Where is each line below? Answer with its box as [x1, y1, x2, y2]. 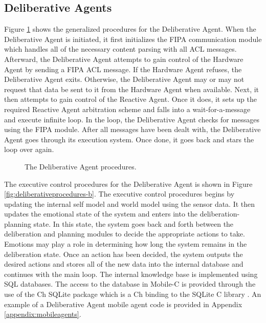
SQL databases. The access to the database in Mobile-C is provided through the [4, 278, 256, 289]
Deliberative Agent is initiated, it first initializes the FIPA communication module [4, 33, 262, 44]
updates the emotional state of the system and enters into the [4, 208, 197, 219]
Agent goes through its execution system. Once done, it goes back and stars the [4, 134, 254, 144]
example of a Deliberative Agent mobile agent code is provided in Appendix [4, 298, 242, 309]
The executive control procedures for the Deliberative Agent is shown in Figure [4, 178, 253, 189]
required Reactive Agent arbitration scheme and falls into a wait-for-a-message [4, 103, 251, 114]
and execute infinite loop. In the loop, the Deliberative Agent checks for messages [4, 114, 260, 124]
